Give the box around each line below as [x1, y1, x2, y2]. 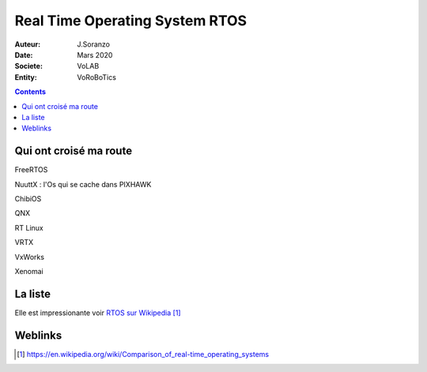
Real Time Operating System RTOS [14, 12, 248, 29]
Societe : [14, 62, 43, 71]
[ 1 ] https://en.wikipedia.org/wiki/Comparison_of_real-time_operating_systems [17, 349, 270, 359]
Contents [14, 87, 47, 96]
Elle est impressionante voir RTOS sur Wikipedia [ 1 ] [14, 308, 181, 318]
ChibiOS [14, 194, 42, 203]
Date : [14, 50, 33, 59]
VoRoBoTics [77, 72, 116, 82]
